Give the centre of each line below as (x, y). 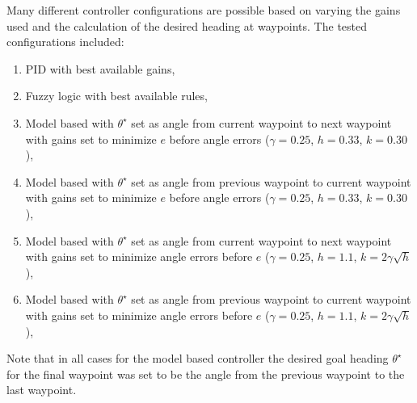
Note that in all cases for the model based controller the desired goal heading (198, 358)
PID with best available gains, (100, 68)
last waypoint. (42, 390)
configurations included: (65, 42)
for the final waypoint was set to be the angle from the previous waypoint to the (206, 374)
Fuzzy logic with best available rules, (116, 96)
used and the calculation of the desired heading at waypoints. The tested (187, 25)
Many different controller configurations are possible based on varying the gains (204, 10)
